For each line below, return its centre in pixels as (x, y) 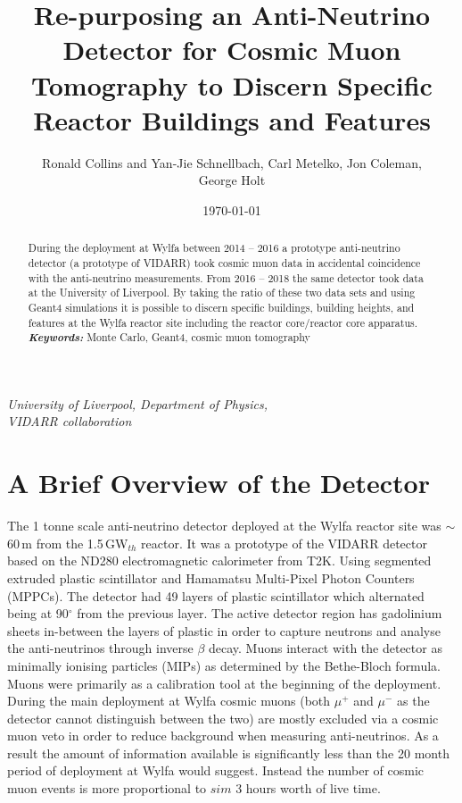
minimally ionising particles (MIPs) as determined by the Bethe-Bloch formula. (224, 665)
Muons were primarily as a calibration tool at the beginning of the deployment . (224, 683)
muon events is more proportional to (107, 788)
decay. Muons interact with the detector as (326, 648)
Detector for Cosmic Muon (232, 50)
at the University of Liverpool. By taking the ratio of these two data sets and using (222, 293)
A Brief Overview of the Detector (219, 483)
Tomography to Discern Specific (232, 84)
